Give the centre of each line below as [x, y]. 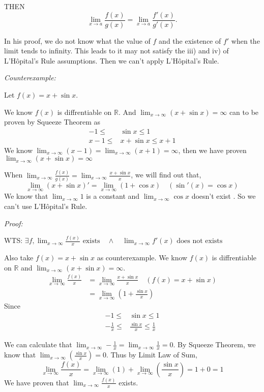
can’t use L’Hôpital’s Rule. [46, 206]
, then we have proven [212, 150]
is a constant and [113, 196]
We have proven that [37, 382]
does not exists [200, 241]
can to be [244, 112]
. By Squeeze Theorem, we [214, 344]
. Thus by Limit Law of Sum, [152, 355]
